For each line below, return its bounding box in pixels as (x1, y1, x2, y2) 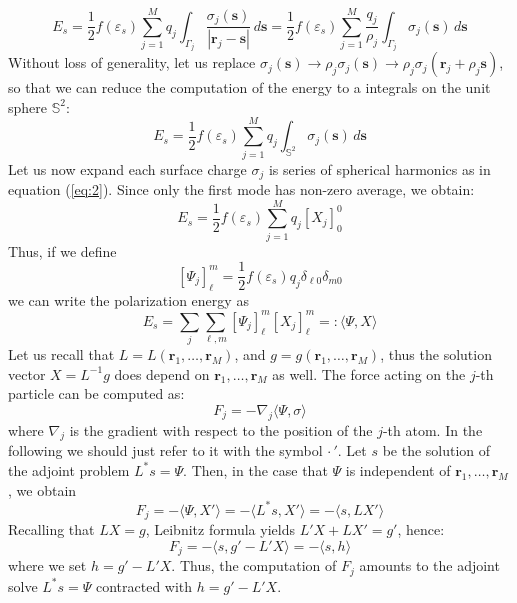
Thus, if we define (8, 240, 117, 261)
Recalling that (8, 519, 95, 540)
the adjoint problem (8, 459, 130, 480)
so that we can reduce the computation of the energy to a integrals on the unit (8, 77, 491, 98)
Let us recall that (8, 344, 115, 364)
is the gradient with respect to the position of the (69, 419, 373, 440)
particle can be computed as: (8, 383, 185, 404)
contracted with (96, 575, 193, 596)
